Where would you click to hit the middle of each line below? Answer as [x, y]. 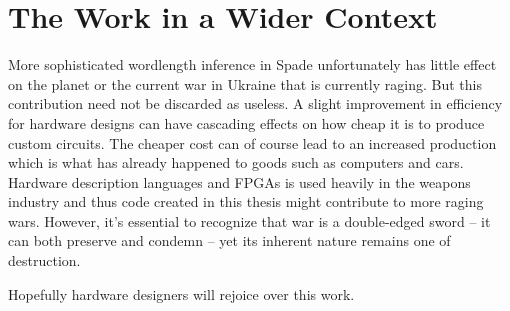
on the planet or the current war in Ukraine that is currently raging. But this [245, 83]
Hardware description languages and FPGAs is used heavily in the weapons [239, 181]
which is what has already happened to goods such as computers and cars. [236, 162]
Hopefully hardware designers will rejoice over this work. [181, 293]
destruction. [44, 260]
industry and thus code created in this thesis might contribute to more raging [246, 201]
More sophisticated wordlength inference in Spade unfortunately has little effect [252, 64]
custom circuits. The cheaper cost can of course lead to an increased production [252, 142]
